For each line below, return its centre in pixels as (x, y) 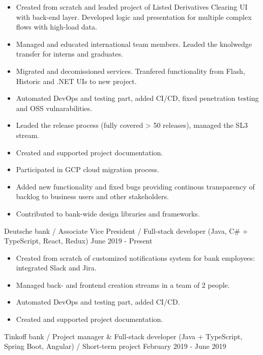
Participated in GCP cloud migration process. (87, 169)
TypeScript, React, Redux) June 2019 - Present (78, 241)
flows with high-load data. (56, 27)
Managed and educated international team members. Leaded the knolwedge (134, 44)
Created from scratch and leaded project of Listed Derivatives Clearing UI (132, 7)
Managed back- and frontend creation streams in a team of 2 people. (123, 284)
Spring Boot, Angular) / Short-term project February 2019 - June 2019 (115, 346)
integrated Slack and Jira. (56, 268)
